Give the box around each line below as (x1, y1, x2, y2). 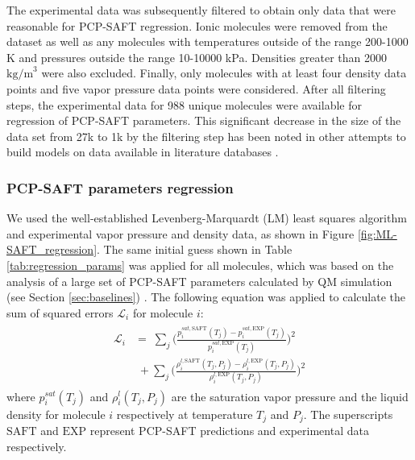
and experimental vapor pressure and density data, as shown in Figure (6, 225, 355, 242)
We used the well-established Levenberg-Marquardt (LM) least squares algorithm (6, 209, 407, 226)
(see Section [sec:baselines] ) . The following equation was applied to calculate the (6, 288, 406, 305)
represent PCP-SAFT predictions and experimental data (89, 421, 369, 438)
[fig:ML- (357, 225, 397, 242)
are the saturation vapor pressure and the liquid (171, 387, 409, 404)
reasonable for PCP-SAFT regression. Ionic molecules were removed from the (6, 17, 388, 34)
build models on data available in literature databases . (6, 143, 279, 160)
